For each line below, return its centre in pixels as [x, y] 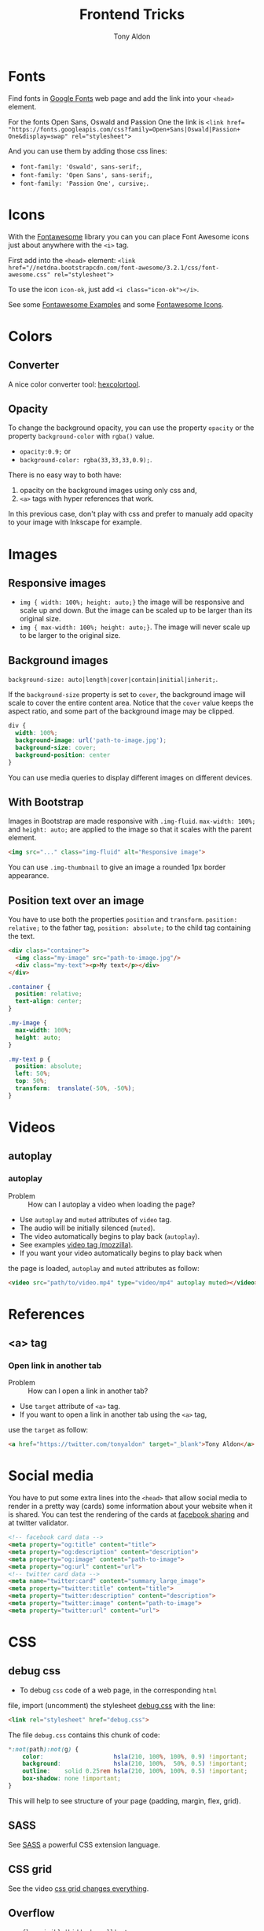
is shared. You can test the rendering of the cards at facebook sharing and [129, 1514]
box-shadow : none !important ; [72, 1779]
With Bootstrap [46, 802]
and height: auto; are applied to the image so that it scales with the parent [130, 829]
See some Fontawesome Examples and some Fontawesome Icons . [116, 304]
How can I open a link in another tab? [88, 1391]
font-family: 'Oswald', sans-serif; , [81, 166]
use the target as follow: [48, 1430]
